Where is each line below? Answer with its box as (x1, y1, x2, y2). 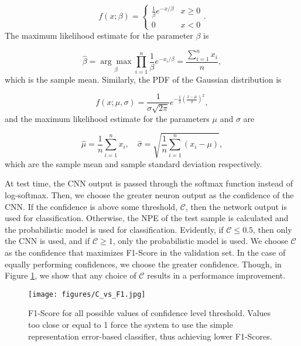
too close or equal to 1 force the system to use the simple (28, 318, 233, 330)
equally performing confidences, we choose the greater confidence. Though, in (5, 257, 282, 270)
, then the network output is (185, 200, 288, 212)
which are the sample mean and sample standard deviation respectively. (5, 157, 262, 169)
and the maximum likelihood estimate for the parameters (5, 112, 210, 124)
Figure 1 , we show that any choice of (5, 269, 136, 281)
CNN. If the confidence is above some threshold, (5, 200, 178, 212)
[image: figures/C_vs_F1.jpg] (28, 290, 146, 298)
